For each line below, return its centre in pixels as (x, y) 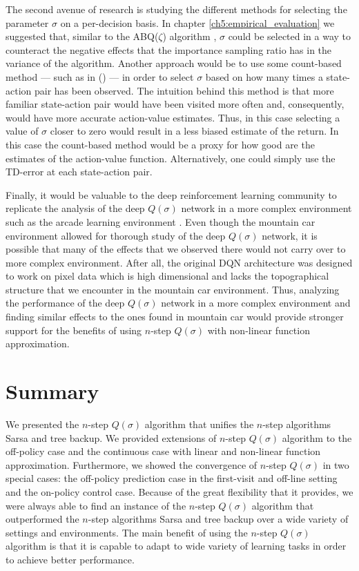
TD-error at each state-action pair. (79, 172)
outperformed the (42, 519)
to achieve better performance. (70, 559)
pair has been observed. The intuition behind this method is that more (184, 90)
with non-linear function (259, 330)
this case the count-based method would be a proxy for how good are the (160, 144)
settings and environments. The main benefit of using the (127, 532)
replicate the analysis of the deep (75, 208)
